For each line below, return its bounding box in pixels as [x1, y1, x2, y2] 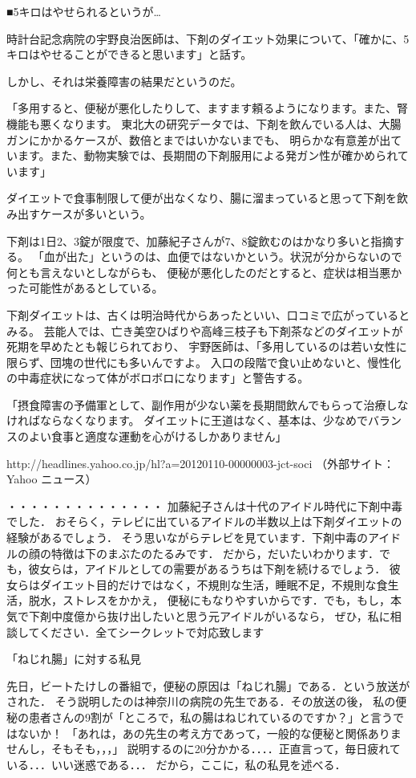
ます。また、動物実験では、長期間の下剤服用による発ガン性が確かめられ [17, 147, 398, 164]
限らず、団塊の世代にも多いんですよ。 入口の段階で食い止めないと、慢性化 [6, 353, 402, 370]
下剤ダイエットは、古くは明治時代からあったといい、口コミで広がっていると [6, 306, 410, 323]
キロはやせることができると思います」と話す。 [6, 46, 252, 63]
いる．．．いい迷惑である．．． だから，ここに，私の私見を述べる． [6, 756, 346, 772]
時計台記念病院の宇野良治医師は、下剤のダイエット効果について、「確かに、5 [6, 30, 410, 47]
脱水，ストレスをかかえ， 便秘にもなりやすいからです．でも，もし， [28, 592, 391, 609]
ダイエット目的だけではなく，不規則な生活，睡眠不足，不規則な [39, 576, 377, 593]
